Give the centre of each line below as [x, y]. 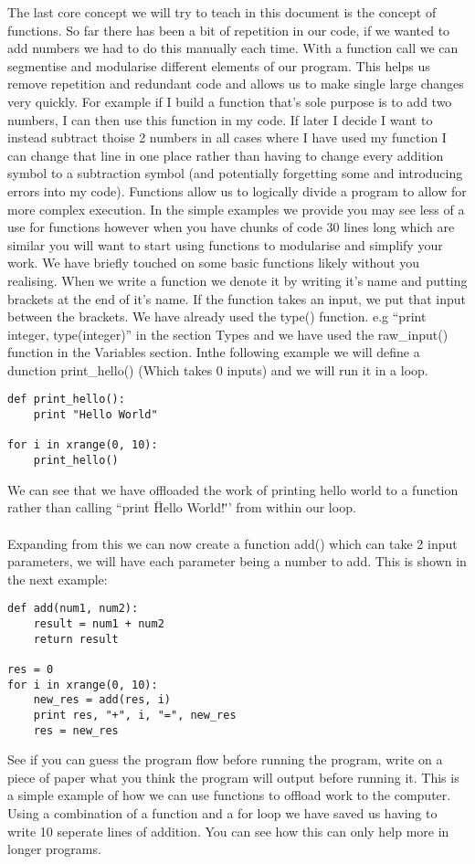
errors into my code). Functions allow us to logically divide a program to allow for [237, 190]
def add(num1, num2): [73, 609]
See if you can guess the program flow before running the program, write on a [225, 759]
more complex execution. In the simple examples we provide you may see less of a [236, 209]
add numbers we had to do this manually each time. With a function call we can [233, 48]
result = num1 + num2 [99, 623]
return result [76, 639]
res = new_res [76, 730]
